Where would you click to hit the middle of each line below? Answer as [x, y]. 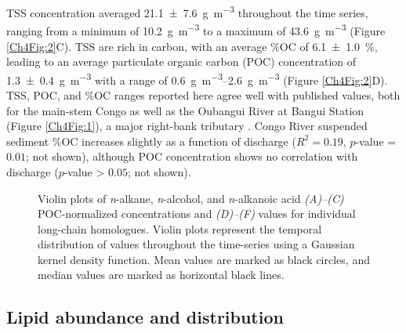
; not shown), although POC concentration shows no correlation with [192, 156]
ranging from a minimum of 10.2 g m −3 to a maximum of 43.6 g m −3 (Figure [196, 29]
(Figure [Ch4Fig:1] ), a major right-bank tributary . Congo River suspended [187, 126]
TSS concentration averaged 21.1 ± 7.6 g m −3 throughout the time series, [187, 11]
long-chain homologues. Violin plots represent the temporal [180, 228]
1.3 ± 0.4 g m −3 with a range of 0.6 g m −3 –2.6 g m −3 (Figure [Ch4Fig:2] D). [197, 78]
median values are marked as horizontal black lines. [161, 275]
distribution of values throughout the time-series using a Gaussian [196, 244]
